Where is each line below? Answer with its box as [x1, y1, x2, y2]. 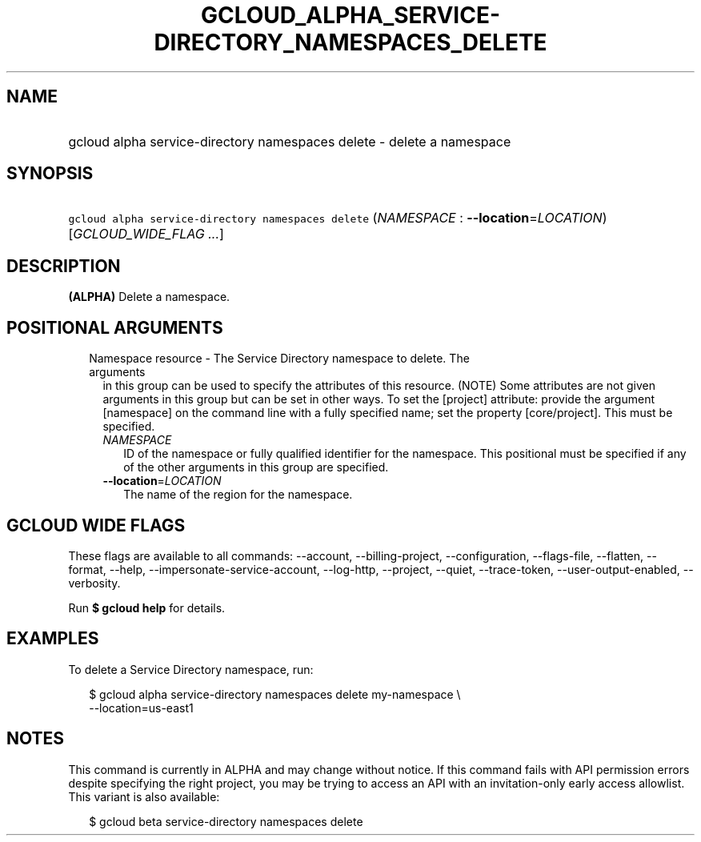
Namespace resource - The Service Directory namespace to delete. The [89, 351, 470, 366]
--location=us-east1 [89, 700, 194, 715]
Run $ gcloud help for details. [68, 600, 226, 615]
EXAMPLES [6, 628, 99, 649]
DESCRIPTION [6, 255, 121, 276]
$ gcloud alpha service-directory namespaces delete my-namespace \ [89, 687, 461, 701]
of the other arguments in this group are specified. [123, 460, 389, 475]
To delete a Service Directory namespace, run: [68, 662, 314, 676]
